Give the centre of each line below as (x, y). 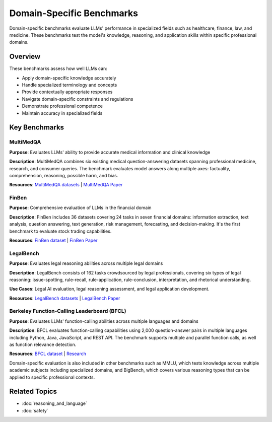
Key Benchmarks (37, 128)
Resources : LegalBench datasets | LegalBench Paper (65, 298)
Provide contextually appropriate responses (67, 92)
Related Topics (33, 392)
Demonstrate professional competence (62, 106)
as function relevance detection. (43, 344)
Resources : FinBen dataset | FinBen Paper (53, 240)
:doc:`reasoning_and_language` (55, 403)
